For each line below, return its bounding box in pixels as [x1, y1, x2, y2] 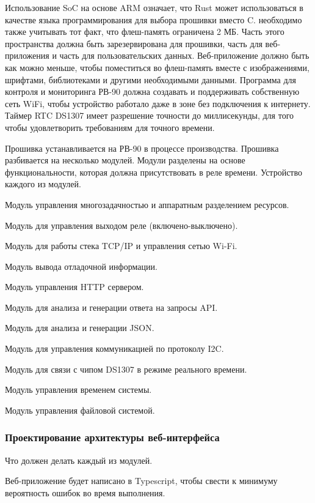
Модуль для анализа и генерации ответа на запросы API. [5, 300, 218, 313]
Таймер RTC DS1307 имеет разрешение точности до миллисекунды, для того [5, 109, 294, 122]
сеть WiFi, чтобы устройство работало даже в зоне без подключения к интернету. [5, 97, 311, 110]
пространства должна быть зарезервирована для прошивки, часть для [5, 37, 262, 50]
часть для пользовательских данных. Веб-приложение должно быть [59, 49, 310, 62]
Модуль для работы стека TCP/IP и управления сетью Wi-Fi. [5, 239, 237, 252]
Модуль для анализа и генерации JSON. [5, 321, 154, 334]
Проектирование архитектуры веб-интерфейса [5, 430, 220, 445]
